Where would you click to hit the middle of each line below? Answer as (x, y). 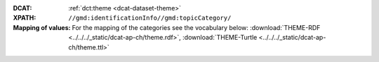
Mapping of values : (42, 27)
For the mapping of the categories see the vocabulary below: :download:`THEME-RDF (196, 27)
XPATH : (25, 18)
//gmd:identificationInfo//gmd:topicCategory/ (150, 18)
